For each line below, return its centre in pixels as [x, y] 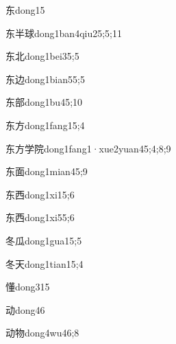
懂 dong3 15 [28, 287]
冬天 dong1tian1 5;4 [45, 263]
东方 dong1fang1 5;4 [45, 125]
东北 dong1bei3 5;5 [42, 56]
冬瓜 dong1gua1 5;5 [44, 240]
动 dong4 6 [25, 309]
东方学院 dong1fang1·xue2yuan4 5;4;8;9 [88, 148]
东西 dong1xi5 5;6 [40, 217]
